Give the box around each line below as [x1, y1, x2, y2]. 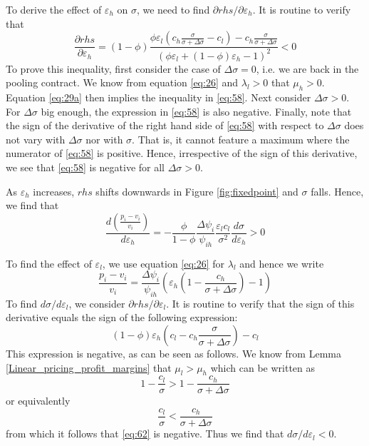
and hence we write [239, 255, 324, 270]
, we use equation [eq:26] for [102, 255, 225, 270]
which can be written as [210, 360, 316, 375]
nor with [85, 131, 123, 146]
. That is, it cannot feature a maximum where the [132, 131, 350, 146]
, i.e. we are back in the [256, 61, 359, 76]
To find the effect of [6, 255, 92, 270]
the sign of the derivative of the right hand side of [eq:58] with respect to [6, 118, 324, 133]
